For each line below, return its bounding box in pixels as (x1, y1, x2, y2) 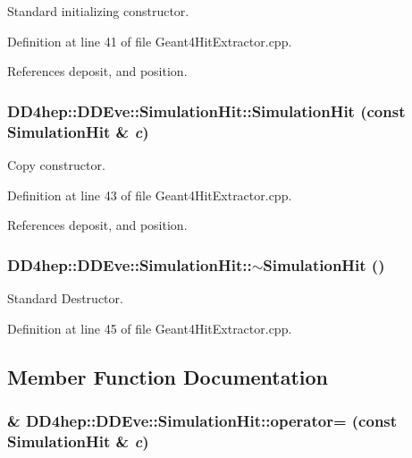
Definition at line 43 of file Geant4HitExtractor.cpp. (7, 185, 292, 204)
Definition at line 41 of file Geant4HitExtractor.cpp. (7, 31, 292, 50)
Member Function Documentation (7, 362, 329, 390)
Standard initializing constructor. (7, 2, 189, 20)
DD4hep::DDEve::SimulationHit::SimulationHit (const (7, 99, 406, 122)
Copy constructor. (7, 155, 105, 174)
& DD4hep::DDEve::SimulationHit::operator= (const (7, 409, 398, 431)
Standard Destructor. (7, 288, 123, 307)
